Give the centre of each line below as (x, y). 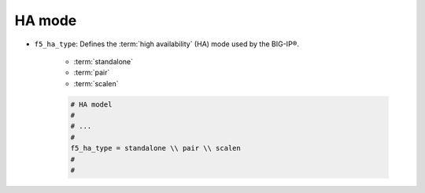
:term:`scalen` (96, 83)
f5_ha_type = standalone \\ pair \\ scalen (156, 148)
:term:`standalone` (103, 61)
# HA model (91, 104)
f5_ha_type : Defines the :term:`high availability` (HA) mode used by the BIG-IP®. (166, 44)
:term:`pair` (92, 73)
